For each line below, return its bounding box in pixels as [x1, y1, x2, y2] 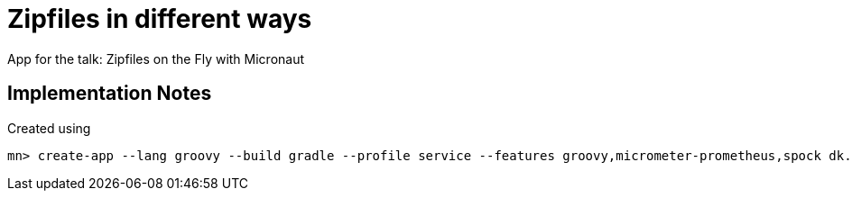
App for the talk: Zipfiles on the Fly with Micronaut [7, 50, 305, 67]
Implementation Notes [7, 82, 212, 105]
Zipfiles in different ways [7, 4, 312, 34]
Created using [7, 120, 91, 136]
